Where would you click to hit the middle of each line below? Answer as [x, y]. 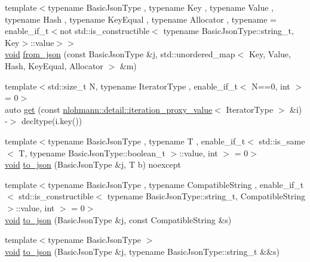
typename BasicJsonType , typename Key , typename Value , [161, 7]
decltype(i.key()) [52, 121]
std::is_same [282, 141]
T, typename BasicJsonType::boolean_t [92, 152]
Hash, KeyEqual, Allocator [54, 65]
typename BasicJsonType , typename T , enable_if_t [147, 141]
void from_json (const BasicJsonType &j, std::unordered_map [120, 54]
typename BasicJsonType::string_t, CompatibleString [206, 196]
